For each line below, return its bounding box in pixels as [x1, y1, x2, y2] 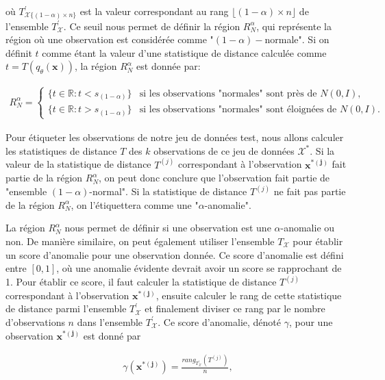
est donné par [83, 328, 141, 342]
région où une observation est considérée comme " [5, 32, 214, 47]
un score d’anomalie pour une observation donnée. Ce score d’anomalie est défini [5, 247, 344, 262]
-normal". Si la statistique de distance [89, 184, 247, 199]
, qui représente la [256, 18, 332, 33]
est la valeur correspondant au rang [79, 4, 229, 18]
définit [5, 45, 32, 60]
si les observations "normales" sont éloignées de [139, 105, 337, 115]
